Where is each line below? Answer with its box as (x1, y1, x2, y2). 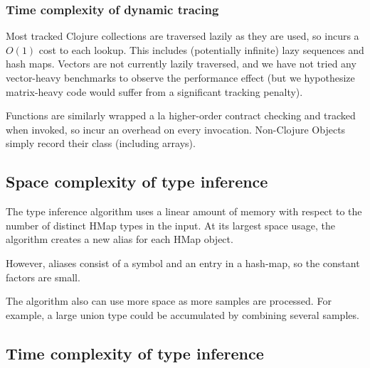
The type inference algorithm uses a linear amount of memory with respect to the (6, 204, 362, 219)
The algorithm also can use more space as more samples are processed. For (6, 293, 332, 308)
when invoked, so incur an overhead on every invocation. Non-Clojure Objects (6, 121, 346, 136)
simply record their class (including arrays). (6, 136, 196, 151)
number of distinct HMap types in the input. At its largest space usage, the (6, 217, 335, 232)
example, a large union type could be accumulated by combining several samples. (6, 307, 359, 322)
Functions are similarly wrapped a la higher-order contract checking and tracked (6, 108, 356, 123)
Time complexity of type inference (6, 342, 264, 364)
